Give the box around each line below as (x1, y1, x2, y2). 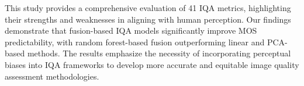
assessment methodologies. (5, 70, 99, 82)
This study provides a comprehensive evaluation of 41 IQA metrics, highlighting (5, 2, 291, 13)
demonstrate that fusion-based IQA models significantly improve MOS (5, 24, 257, 37)
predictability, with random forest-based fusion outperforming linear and (5, 35, 265, 48)
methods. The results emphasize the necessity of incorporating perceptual (27, 47, 291, 59)
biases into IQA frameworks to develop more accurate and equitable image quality (5, 58, 299, 70)
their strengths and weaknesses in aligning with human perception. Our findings (5, 13, 291, 25)
